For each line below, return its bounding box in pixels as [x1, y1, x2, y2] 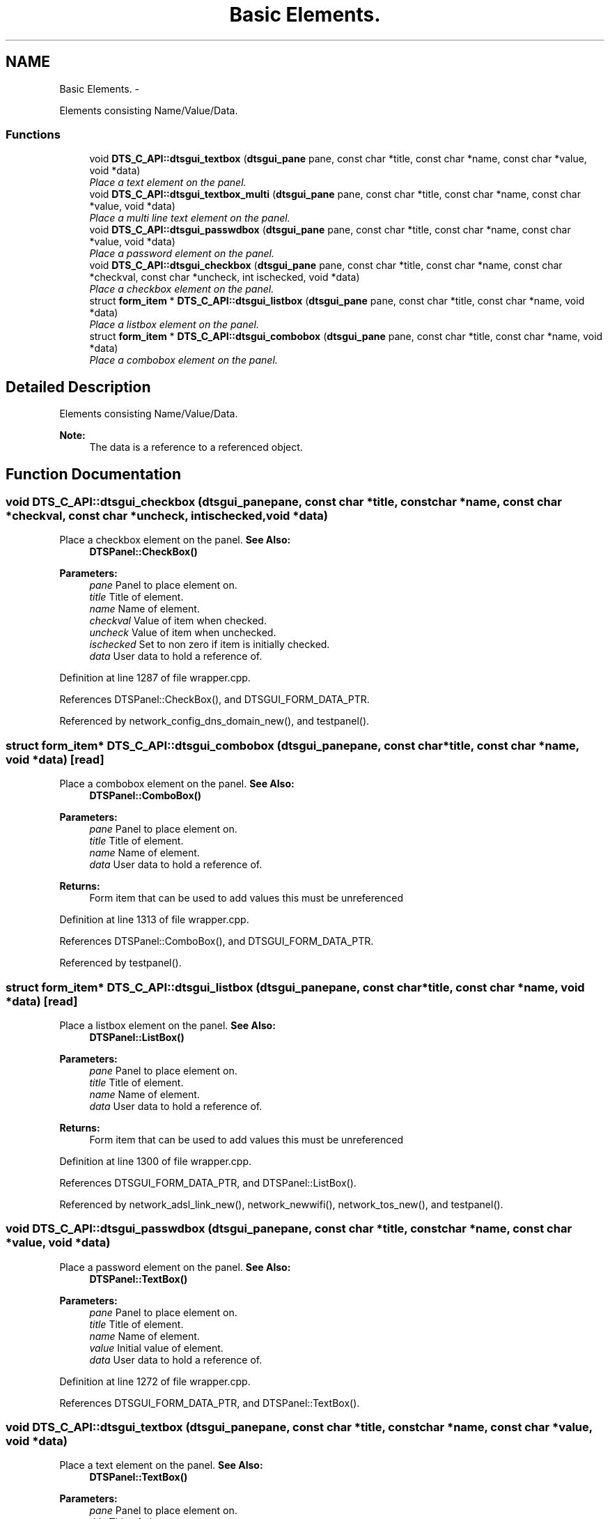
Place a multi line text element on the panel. [89, 212, 290, 224]
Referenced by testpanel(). [59, 957, 182, 969]
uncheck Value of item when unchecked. [89, 626, 276, 639]
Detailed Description [6, 378, 151, 396]
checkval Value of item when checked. [89, 615, 267, 627]
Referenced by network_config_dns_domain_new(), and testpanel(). [59, 715, 370, 727]
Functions [6, 127, 61, 141]
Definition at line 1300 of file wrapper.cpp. [59, 1155, 252, 1167]
